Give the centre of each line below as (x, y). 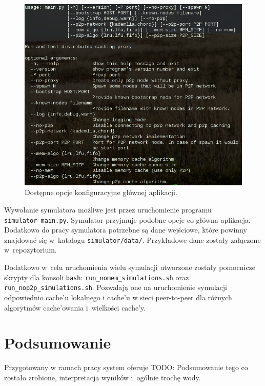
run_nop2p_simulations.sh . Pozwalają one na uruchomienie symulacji (116, 287)
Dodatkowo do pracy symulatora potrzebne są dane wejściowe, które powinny (126, 230)
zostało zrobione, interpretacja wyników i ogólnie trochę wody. (103, 377)
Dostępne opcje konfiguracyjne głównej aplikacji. (101, 192)
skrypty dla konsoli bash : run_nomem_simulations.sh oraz (97, 277)
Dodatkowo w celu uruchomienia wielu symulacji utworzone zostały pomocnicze (130, 267)
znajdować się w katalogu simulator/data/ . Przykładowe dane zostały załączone (132, 239)
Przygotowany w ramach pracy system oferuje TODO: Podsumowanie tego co (126, 367)
